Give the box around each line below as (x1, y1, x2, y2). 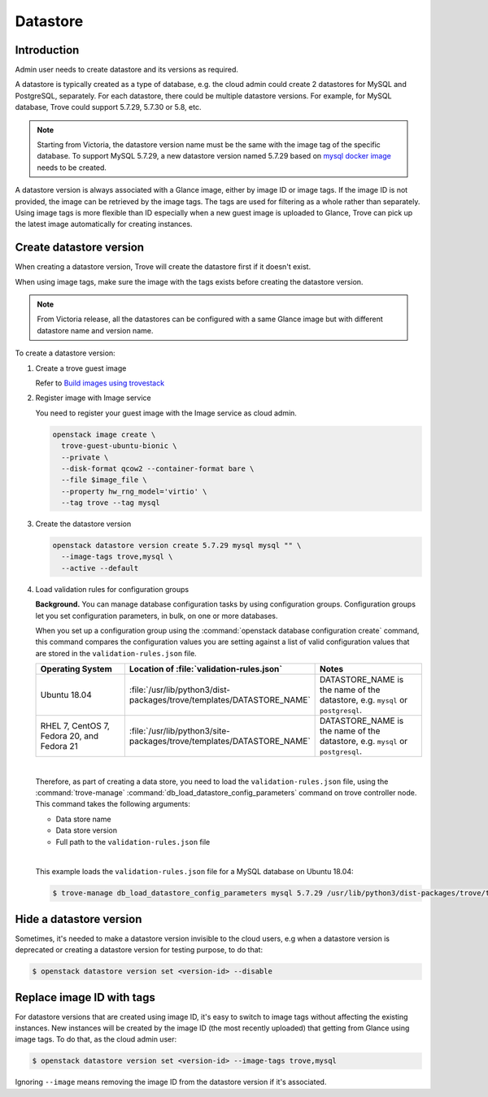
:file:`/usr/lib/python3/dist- (129, 684, 231, 695)
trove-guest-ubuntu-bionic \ (61, 442, 178, 451)
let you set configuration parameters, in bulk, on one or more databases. (35, 611, 278, 620)
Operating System (40, 664, 113, 675)
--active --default (61, 564, 139, 572)
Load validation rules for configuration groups (35, 584, 190, 594)
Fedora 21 (40, 741, 79, 752)
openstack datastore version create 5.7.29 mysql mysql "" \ (52, 541, 302, 551)
